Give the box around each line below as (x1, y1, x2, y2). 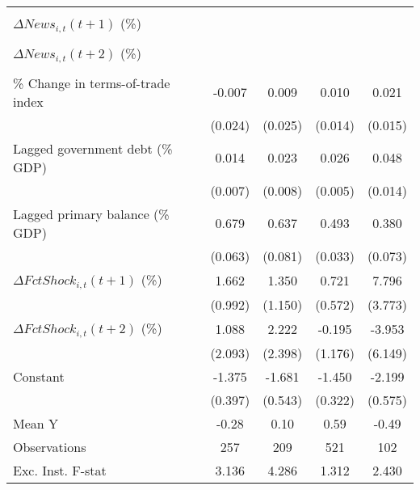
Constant (13, 366, 65, 386)
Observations (13, 437, 86, 456)
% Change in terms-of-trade (13, 73, 170, 92)
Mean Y (13, 413, 59, 433)
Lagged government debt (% (13, 138, 173, 158)
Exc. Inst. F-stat (13, 460, 107, 479)
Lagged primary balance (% (13, 204, 170, 223)
